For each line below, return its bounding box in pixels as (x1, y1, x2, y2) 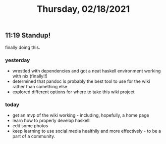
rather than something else (12, 83, 68, 89)
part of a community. (12, 133, 55, 139)
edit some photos (12, 123, 49, 129)
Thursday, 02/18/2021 (37, 3, 130, 15)
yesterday (5, 57, 30, 64)
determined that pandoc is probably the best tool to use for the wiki (12, 78, 150, 84)
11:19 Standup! (5, 31, 51, 40)
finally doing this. (5, 44, 41, 50)
